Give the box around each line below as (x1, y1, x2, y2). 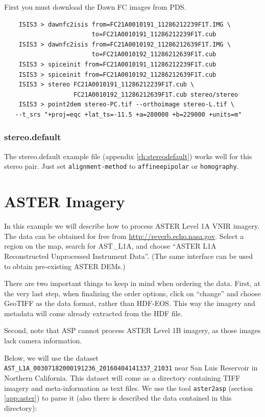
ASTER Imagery (4, 191, 125, 212)
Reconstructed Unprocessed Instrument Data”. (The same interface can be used (4, 250, 253, 261)
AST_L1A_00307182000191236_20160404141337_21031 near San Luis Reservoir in (4, 362, 258, 373)
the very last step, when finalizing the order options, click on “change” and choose (4, 288, 261, 298)
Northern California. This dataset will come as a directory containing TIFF (4, 372, 240, 383)
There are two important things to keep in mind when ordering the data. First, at (4, 278, 260, 289)
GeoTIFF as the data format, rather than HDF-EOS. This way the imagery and (4, 298, 255, 309)
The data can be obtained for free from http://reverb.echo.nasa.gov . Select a (4, 230, 244, 241)
